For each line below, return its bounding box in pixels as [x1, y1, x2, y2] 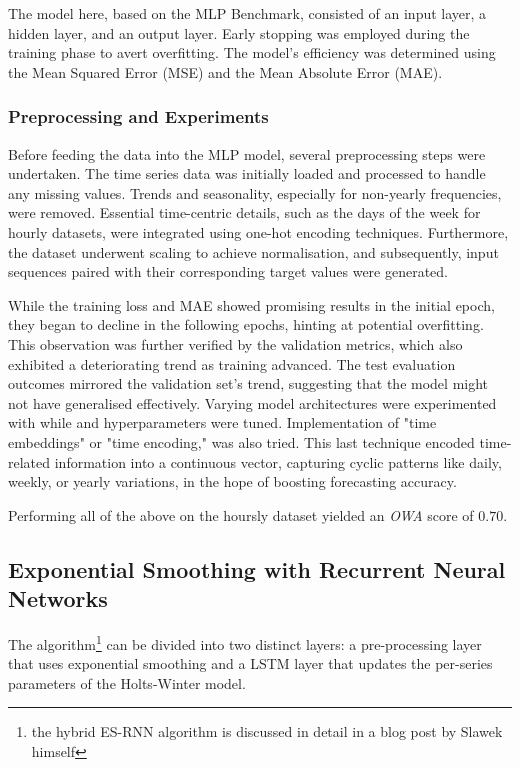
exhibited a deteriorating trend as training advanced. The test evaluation [8, 353, 456, 374]
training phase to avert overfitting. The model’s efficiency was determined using [8, 42, 496, 63]
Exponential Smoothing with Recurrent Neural [8, 553, 506, 584]
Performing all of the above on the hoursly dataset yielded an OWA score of [8, 504, 474, 525]
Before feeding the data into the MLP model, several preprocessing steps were [8, 143, 486, 164]
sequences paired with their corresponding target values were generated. [8, 261, 449, 282]
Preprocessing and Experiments [8, 104, 269, 129]
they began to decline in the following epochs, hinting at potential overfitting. [8, 314, 484, 335]
